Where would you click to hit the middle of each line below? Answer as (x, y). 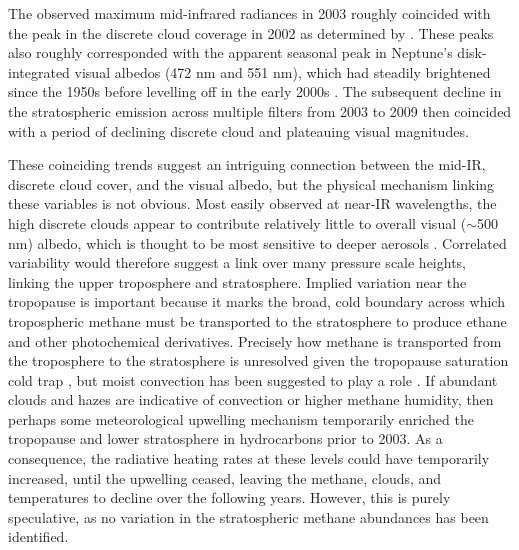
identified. (38, 536)
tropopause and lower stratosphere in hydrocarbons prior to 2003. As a (225, 438)
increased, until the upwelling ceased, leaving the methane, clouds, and (225, 477)
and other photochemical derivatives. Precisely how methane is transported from (255, 340)
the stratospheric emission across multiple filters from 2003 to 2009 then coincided (260, 110)
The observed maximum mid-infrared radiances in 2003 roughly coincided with (249, 13)
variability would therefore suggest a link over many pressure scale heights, (237, 262)
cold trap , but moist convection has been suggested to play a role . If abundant (253, 379)
